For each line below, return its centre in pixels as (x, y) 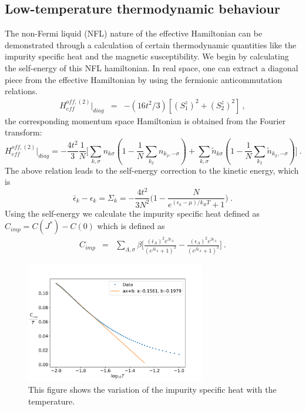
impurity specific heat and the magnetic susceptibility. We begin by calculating (147, 56)
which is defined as (131, 226)
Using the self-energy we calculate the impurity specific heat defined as (132, 213)
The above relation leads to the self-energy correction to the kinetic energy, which (152, 170)
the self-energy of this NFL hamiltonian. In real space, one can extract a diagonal (152, 67)
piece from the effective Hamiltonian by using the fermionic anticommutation (144, 79)
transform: (23, 132)
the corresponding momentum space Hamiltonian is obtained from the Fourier (145, 120)
